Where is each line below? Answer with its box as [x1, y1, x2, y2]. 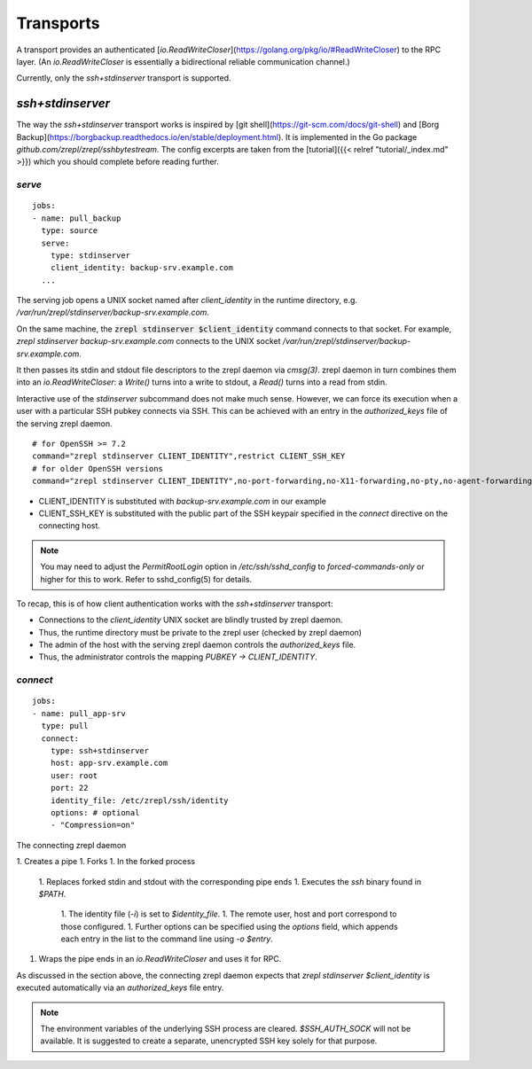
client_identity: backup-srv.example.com [50, 262, 234, 273]
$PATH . [38, 888, 66, 899]
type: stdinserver [50, 250, 131, 261]
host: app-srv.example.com [50, 758, 168, 769]
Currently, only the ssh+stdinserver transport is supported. [16, 73, 231, 83]
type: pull [41, 721, 89, 731]
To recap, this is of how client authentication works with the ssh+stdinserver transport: [16, 598, 333, 609]
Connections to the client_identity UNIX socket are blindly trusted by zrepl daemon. [38, 614, 343, 625]
